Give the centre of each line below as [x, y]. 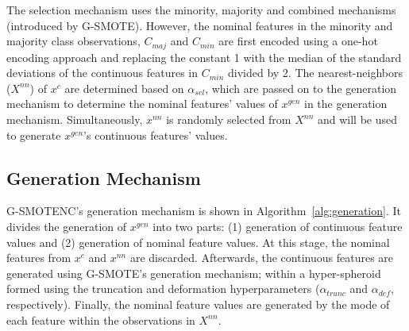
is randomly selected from [229, 119]
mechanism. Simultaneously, [75, 119]
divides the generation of [67, 226]
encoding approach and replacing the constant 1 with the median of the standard [204, 57]
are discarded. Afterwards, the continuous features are [262, 258]
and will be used [357, 119]
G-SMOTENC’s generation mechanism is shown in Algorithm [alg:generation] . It [204, 211]
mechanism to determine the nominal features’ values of [142, 104]
